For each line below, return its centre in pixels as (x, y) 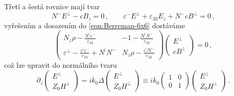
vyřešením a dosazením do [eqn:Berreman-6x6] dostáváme (95, 25)
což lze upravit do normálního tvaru (61, 64)
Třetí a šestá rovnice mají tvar (52, 6)
